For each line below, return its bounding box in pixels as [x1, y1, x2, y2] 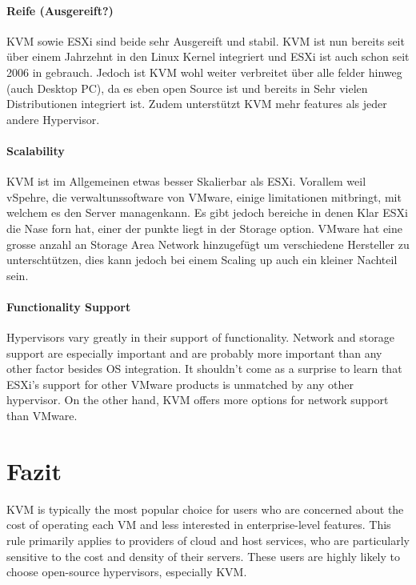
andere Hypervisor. [6, 110, 100, 127]
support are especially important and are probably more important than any [6, 344, 382, 361]
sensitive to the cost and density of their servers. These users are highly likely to [6, 547, 400, 564]
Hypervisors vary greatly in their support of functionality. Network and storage [6, 329, 394, 346]
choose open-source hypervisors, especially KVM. [6, 563, 247, 580]
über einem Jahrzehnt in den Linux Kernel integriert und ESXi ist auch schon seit [6, 48, 410, 65]
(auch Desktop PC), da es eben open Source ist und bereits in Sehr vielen [6, 79, 368, 96]
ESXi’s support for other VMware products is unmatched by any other [6, 375, 354, 392]
